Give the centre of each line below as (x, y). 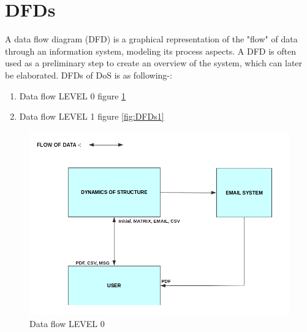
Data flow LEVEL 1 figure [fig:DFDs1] (92, 116)
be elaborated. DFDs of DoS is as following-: (89, 75)
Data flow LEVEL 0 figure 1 (73, 95)
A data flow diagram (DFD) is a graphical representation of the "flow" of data (151, 39)
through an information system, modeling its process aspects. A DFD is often (150, 51)
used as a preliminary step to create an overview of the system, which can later (154, 63)
